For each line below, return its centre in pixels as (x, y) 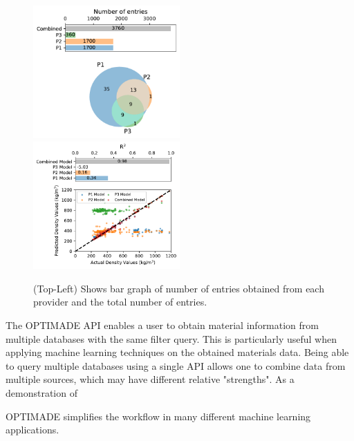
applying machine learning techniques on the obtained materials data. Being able (177, 352)
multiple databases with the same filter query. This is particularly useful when (171, 338)
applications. (32, 430)
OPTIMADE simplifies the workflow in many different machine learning (158, 416)
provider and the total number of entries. (120, 302)
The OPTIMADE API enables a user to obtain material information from (162, 325)
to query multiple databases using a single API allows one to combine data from (176, 365)
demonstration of (41, 392)
